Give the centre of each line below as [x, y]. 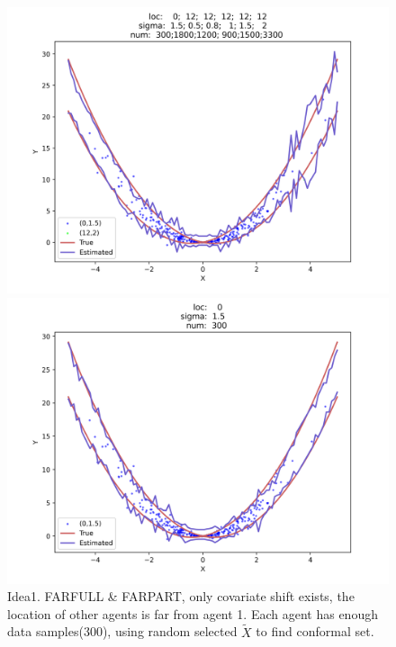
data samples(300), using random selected [122, 631]
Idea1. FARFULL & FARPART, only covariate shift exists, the [181, 596]
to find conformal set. [315, 631]
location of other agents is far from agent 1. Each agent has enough [193, 613]
